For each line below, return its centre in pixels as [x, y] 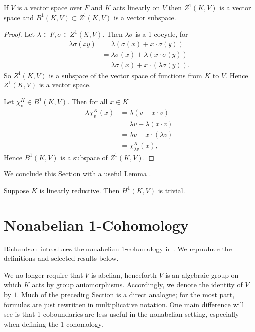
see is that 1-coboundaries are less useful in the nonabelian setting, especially [122, 314]
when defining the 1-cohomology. [54, 323]
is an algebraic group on [202, 275]
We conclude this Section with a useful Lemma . [78, 174]
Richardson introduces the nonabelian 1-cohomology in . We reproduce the [118, 248]
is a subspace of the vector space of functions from [126, 75]
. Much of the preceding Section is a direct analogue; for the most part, [126, 294]
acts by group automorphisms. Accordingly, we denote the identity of [137, 285]
